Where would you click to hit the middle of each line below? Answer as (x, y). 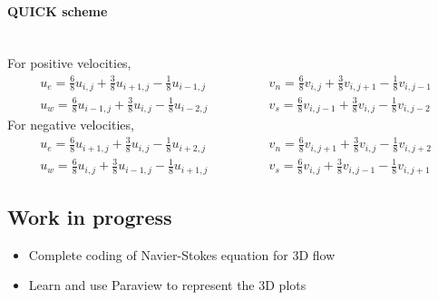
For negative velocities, (71, 124)
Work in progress (90, 216)
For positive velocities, (69, 63)
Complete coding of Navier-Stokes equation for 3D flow (182, 254)
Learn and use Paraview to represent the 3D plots (167, 285)
